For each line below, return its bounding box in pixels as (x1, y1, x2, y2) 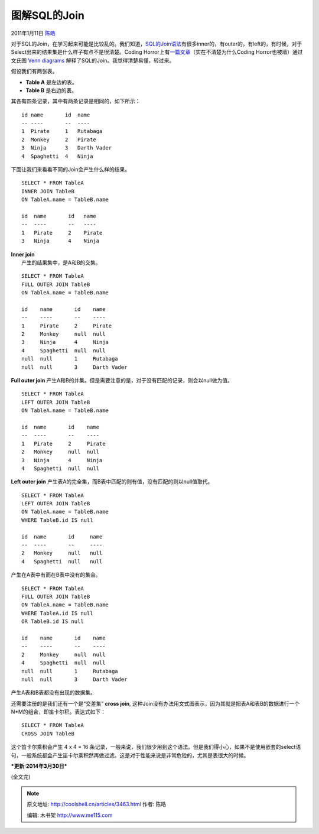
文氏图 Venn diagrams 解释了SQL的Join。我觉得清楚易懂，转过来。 (11, 57, 175, 64)
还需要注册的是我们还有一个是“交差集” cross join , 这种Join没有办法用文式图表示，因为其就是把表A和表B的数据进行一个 (11, 700, 300, 707)
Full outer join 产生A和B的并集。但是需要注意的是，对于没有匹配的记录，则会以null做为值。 (11, 377, 233, 384)
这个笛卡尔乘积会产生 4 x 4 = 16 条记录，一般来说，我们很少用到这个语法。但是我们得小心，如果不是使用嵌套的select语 (11, 744, 301, 751)
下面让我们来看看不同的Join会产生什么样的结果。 (11, 166, 131, 173)
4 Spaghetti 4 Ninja (21, 152, 93, 160)
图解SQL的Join (11, 9, 85, 22)
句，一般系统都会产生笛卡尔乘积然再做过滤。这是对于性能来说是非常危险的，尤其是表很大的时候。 (11, 751, 249, 759)
